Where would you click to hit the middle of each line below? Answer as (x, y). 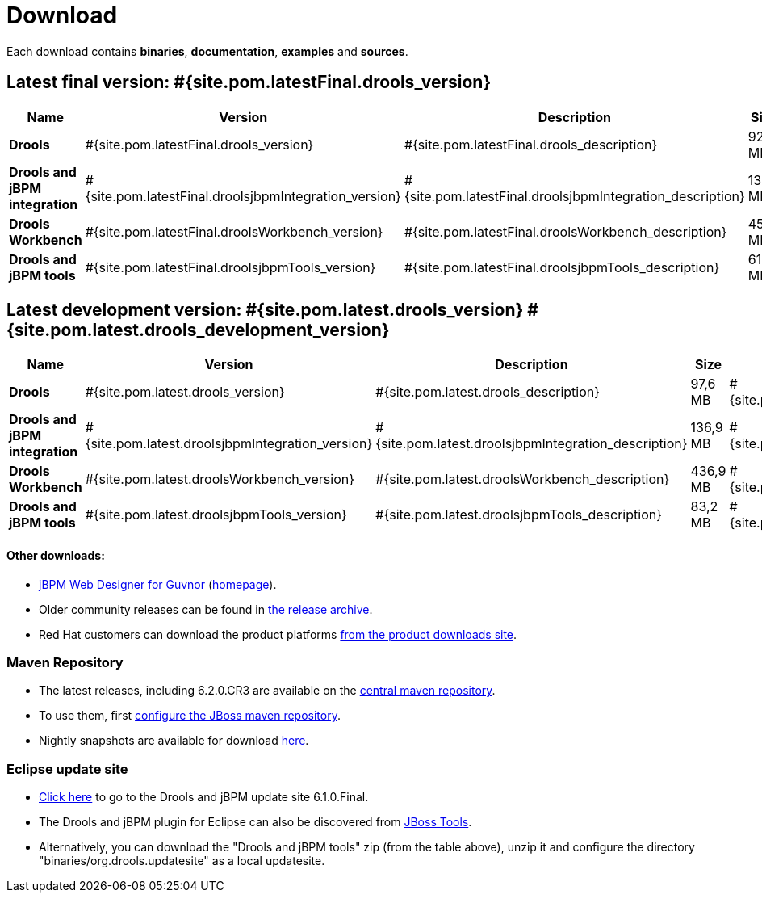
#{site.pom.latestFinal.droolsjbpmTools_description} (562, 267)
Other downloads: (56, 556)
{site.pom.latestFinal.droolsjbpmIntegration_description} (574, 196)
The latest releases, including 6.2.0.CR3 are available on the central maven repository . (267, 691)
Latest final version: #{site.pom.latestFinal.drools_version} (249, 82)
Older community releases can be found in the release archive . (206, 609)
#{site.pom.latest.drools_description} (488, 392)
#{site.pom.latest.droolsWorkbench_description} (523, 479)
